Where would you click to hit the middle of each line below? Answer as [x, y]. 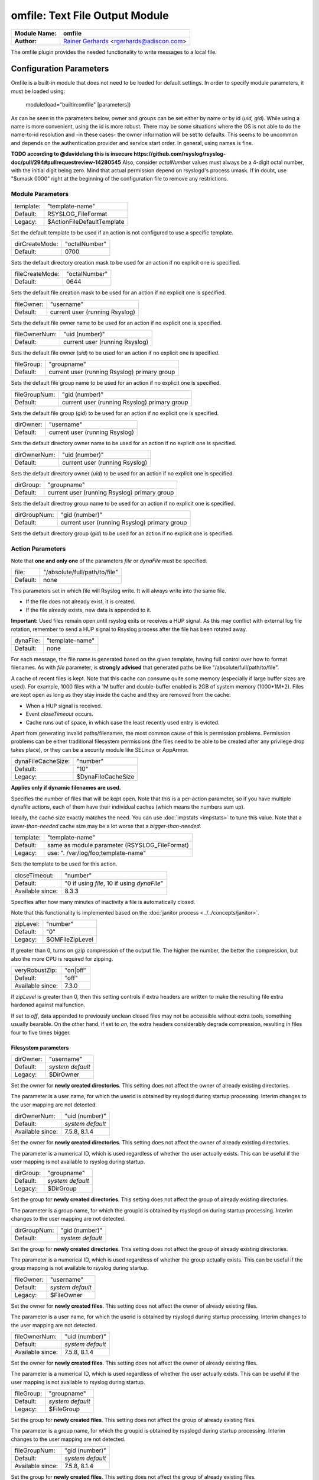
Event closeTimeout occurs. [60, 714]
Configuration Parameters [60, 69]
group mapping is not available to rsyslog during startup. [80, 1268]
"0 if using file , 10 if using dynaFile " [114, 883]
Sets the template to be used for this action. [64, 864]
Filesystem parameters [40, 1047]
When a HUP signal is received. [64, 706]
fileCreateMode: [37, 274]
